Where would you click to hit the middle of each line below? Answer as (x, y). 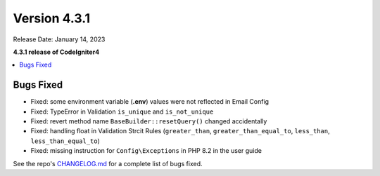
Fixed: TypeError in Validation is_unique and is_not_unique (122, 111)
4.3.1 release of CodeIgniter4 (56, 52)
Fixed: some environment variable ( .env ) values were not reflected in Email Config (150, 102)
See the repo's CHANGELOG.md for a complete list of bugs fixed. (108, 163)
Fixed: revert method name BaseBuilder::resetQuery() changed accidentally (149, 121)
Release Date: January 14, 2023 (59, 39)
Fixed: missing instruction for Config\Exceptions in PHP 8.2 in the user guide (146, 151)
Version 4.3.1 (52, 18)
